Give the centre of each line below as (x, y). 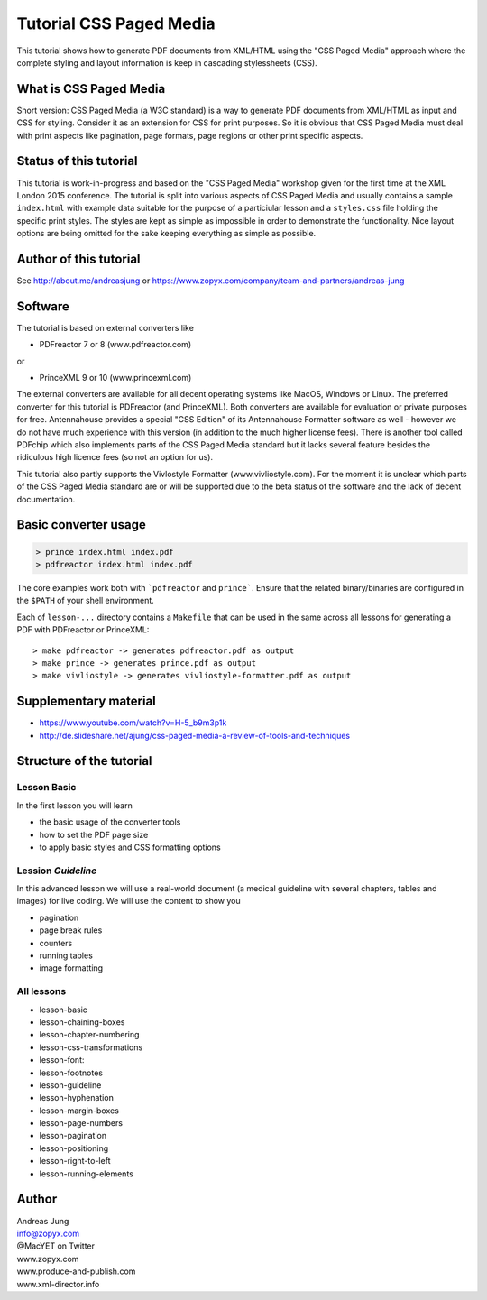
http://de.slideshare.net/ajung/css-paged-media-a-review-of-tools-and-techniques (195, 735)
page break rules (71, 930)
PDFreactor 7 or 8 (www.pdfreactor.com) (115, 345)
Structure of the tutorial (84, 761)
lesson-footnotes (71, 1073)
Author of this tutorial (78, 258)
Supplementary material (87, 701)
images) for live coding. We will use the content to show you (129, 901)
